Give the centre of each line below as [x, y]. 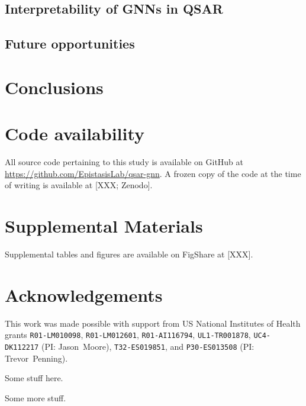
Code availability [75, 133]
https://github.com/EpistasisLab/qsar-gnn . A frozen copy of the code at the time [153, 173]
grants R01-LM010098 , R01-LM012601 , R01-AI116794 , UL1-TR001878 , [128, 335]
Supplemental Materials [104, 226]
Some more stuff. [36, 397]
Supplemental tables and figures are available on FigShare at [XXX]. [129, 254]
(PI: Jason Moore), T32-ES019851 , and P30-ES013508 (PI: [148, 346]
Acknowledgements [84, 294]
